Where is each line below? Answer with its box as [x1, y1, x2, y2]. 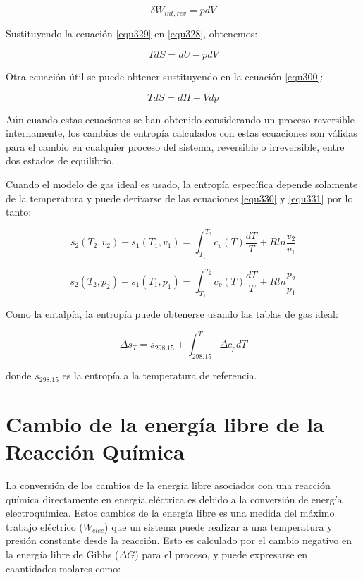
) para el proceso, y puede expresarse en [135, 546, 308, 561]
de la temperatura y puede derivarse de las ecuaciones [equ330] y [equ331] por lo [6, 190, 353, 205]
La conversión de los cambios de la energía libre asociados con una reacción [6, 478, 331, 492]
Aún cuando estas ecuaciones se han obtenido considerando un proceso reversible [6, 111, 355, 126]
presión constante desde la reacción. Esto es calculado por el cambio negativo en [6, 533, 352, 548]
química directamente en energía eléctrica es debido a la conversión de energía [6, 491, 343, 506]
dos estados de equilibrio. [6, 153, 114, 168]
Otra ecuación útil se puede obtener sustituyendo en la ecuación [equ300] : [6, 69, 324, 84]
